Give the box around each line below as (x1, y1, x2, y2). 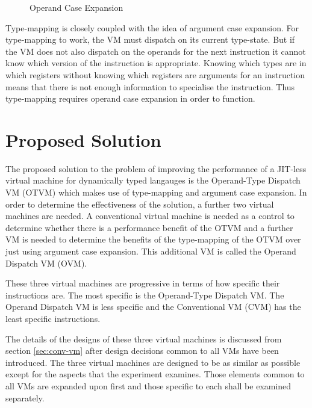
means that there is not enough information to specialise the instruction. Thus (5, 80, 295, 93)
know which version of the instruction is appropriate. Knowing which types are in (5, 57, 307, 69)
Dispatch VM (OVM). (5, 256, 87, 269)
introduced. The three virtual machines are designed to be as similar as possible (5, 356, 301, 368)
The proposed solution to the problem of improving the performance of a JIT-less (5, 162, 307, 175)
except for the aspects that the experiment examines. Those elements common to (5, 368, 305, 380)
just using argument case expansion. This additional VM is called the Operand (5, 245, 296, 258)
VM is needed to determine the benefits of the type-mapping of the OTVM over (5, 233, 301, 246)
